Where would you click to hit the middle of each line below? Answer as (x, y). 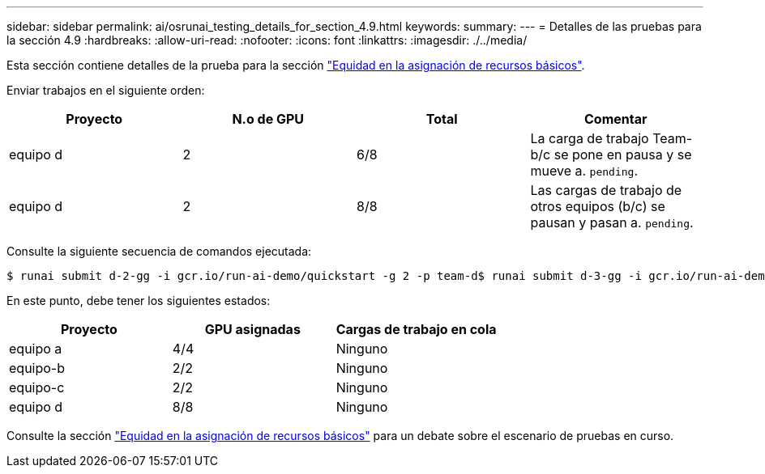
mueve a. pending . (584, 171)
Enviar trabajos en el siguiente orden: (106, 90)
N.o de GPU (268, 119)
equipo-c (37, 387)
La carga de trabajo (590, 138)
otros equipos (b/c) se (598, 206)
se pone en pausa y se (623, 154)
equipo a (36, 349)
